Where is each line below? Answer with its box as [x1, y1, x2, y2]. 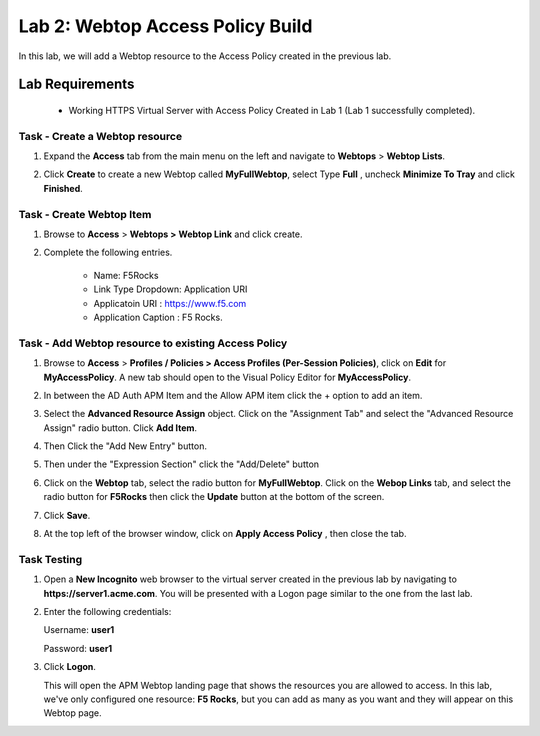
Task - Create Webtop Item [18, 207, 152, 221]
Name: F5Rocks [93, 269, 159, 281]
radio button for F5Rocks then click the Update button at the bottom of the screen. [43, 491, 385, 503]
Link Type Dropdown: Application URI [93, 283, 248, 295]
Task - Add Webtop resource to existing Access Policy [18, 336, 288, 350]
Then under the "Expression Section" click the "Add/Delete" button [43, 458, 320, 470]
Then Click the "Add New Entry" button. [43, 440, 207, 452]
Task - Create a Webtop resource [18, 129, 183, 143]
